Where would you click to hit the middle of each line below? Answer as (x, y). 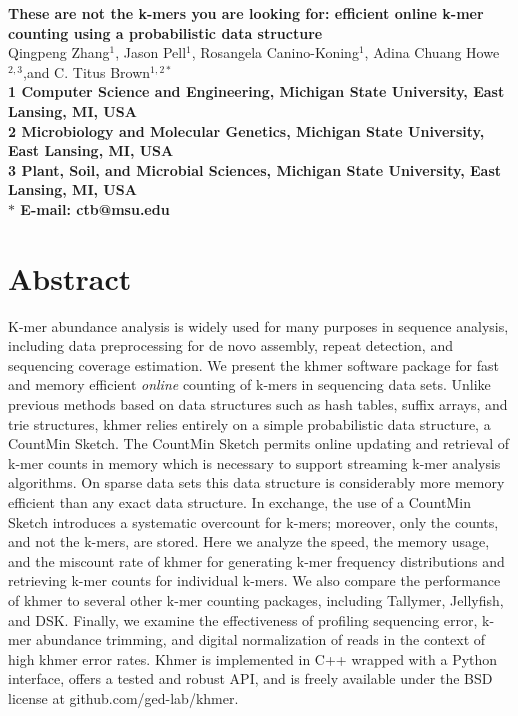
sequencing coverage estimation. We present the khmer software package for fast (253, 364)
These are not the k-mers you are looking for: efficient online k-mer (246, 13)
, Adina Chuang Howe (432, 52)
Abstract (70, 277)
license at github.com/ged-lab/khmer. (123, 697)
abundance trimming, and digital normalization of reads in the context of (261, 639)
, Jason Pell (151, 52)
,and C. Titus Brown (86, 71)
